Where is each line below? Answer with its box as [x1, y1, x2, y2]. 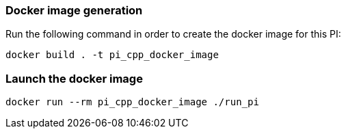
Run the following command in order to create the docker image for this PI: [5, 28, 341, 40]
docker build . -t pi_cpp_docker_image [5, 49, 219, 61]
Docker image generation [5, 3, 143, 17]
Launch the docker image [5, 71, 143, 85]
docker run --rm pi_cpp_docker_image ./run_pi [5, 96, 259, 108]
